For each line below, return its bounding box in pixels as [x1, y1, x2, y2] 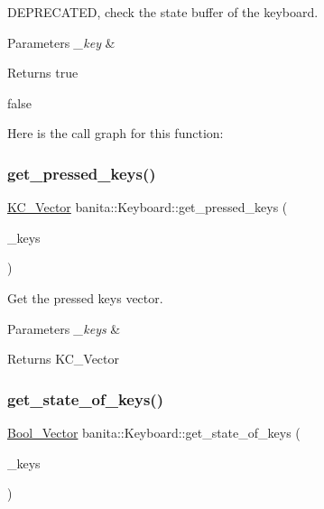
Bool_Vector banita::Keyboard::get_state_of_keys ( [7, 422, 301, 441]
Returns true [7, 63, 79, 82]
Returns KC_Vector [7, 349, 120, 368]
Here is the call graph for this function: [7, 124, 224, 143]
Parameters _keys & [7, 319, 121, 338]
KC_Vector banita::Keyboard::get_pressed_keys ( [7, 198, 288, 217]
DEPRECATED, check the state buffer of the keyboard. [7, 3, 319, 21]
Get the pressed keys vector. [7, 288, 163, 307]
